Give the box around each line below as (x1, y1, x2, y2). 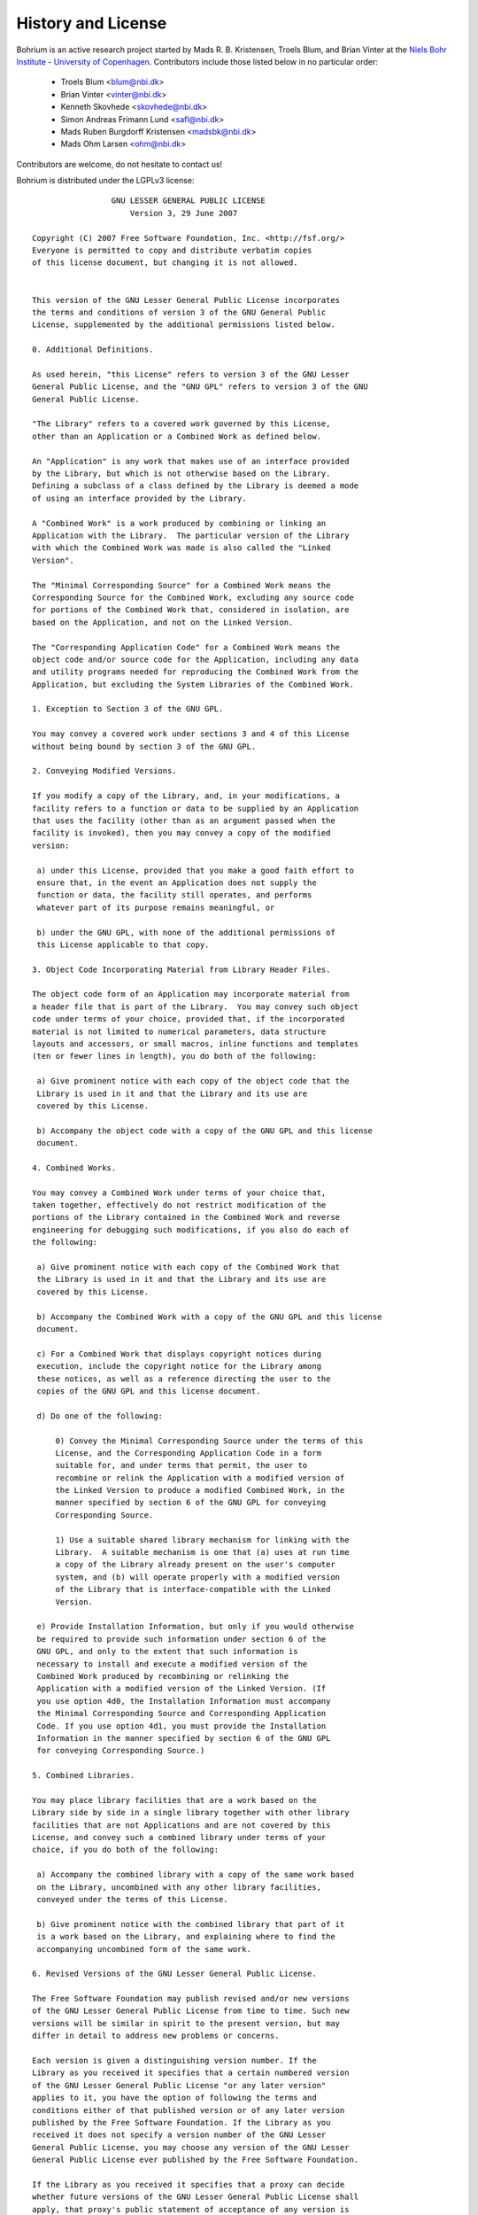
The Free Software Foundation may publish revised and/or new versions (32, 1993, 350, 2004)
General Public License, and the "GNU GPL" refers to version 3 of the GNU (32, 382, 368, 392)
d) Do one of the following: (36, 1411, 164, 1421)
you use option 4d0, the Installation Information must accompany (36, 1696, 331, 1706)
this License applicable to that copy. (36, 939, 210, 950)
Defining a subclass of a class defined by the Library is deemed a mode (32, 481, 359, 491)
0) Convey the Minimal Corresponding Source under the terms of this (55, 1435, 364, 1446)
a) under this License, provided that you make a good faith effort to (36, 865, 354, 875)
